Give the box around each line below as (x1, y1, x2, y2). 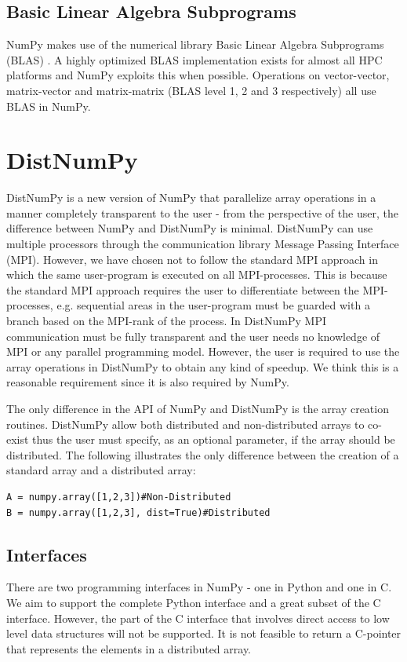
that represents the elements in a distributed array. (6, 640, 252, 657)
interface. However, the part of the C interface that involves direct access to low (6, 609, 390, 626)
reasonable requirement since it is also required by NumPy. (6, 374, 289, 390)
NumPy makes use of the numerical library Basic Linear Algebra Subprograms (6, 36, 384, 53)
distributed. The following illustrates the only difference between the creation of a (6, 446, 399, 463)
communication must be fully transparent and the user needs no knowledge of (6, 327, 380, 344)
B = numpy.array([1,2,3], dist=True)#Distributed (6, 507, 271, 518)
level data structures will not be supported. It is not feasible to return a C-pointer (6, 625, 402, 642)
